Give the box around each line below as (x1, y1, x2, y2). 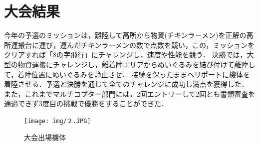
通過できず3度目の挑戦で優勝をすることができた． (4, 98, 168, 109)
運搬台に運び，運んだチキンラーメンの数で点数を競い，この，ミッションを (10, 39, 255, 50)
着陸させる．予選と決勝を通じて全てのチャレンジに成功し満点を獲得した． (4, 79, 249, 89)
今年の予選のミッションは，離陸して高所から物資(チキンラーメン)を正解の (4, 30, 247, 40)
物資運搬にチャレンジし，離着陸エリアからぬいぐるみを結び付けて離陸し (17, 59, 256, 69)
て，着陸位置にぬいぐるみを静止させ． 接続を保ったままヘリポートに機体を (4, 69, 250, 79)
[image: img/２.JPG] (24, 117, 91, 125)
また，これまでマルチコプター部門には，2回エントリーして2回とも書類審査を (4, 88, 256, 99)
